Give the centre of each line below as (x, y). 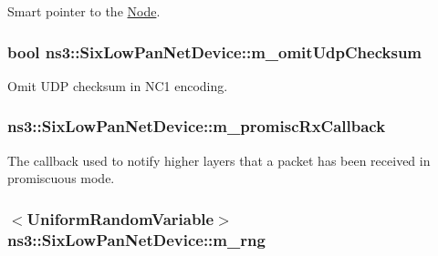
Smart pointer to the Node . (84, 11)
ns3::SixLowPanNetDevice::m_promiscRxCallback (197, 126)
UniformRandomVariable (120, 218)
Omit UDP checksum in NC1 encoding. (118, 85)
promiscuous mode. (61, 178)
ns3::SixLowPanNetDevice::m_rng (136, 239)
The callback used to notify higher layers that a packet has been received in (219, 160)
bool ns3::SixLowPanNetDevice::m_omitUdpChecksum (215, 51)
